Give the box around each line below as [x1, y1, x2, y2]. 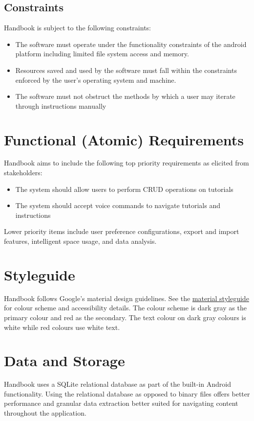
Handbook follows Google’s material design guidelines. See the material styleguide [4, 293, 249, 303]
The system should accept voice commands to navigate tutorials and [15, 200, 221, 210]
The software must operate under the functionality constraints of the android [15, 39, 247, 49]
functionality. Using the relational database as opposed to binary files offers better [4, 388, 250, 398]
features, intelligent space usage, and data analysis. [4, 236, 157, 246]
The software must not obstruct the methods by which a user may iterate [15, 91, 235, 101]
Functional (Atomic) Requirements [4, 129, 244, 149]
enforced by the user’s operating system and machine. [15, 74, 176, 85]
